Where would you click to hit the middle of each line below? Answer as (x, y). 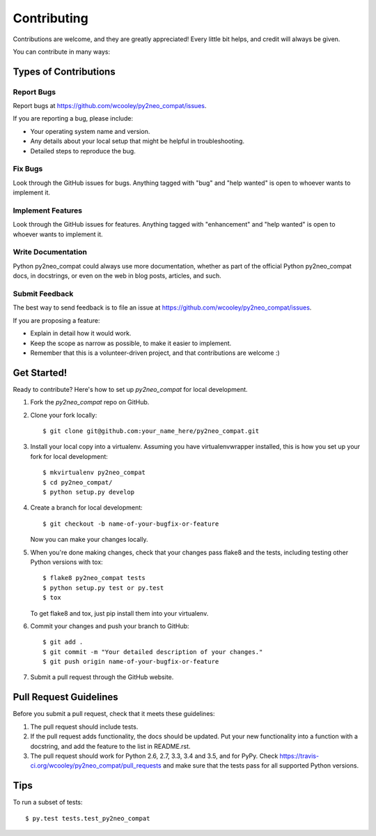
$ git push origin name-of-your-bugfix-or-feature (131, 662)
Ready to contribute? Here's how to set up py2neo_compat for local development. (130, 389)
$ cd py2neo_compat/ (78, 482)
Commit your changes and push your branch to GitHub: (110, 626)
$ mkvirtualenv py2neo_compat (94, 473)
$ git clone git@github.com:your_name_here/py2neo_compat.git (151, 431)
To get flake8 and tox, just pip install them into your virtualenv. (119, 613)
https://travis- (299, 756)
